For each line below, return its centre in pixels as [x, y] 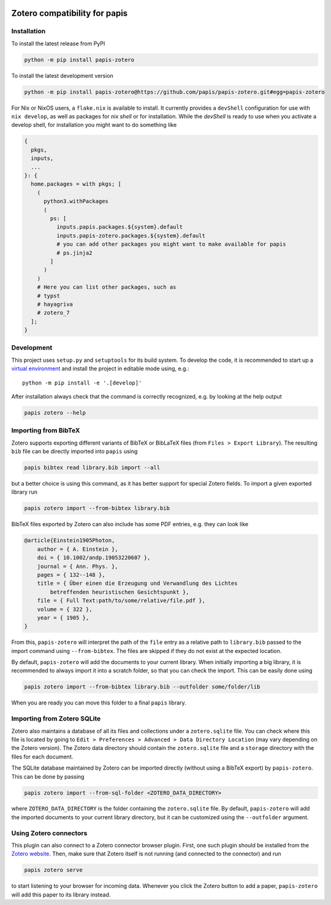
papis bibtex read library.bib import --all [92, 468]
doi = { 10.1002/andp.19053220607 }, [94, 558]
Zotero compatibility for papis [70, 13]
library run [25, 492]
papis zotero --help [55, 413]
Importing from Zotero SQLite [56, 719]
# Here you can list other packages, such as [107, 287]
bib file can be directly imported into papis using [74, 451]
